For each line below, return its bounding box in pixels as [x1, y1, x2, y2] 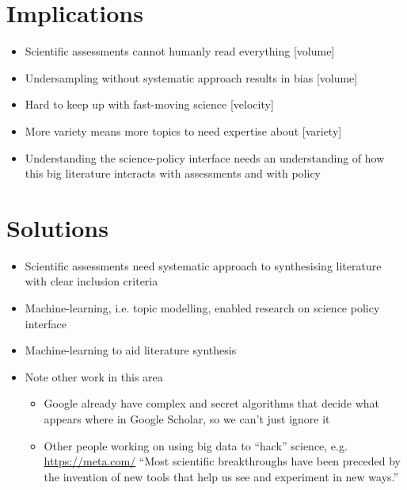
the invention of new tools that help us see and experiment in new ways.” [44, 468, 399, 484]
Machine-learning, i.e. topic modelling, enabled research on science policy [25, 300, 380, 316]
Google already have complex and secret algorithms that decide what [44, 395, 380, 412]
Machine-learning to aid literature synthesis [25, 342, 237, 358]
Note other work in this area [25, 368, 163, 385]
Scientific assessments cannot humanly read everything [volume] [25, 43, 335, 59]
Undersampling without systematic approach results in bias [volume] [25, 69, 358, 86]
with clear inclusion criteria [25, 273, 158, 289]
